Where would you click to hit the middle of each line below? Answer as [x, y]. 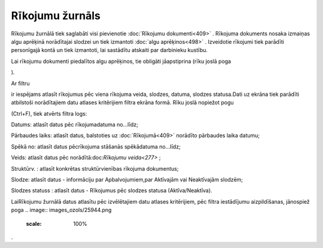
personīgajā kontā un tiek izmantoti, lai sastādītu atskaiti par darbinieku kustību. [109, 50]
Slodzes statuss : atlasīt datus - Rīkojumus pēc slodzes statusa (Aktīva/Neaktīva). [112, 190]
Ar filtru [20, 83]
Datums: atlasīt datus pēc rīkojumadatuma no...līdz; [75, 125]
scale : [34, 223]
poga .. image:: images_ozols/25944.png [61, 210]
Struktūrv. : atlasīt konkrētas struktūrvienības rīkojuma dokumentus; [95, 168]
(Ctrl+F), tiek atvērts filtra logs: [49, 113]
